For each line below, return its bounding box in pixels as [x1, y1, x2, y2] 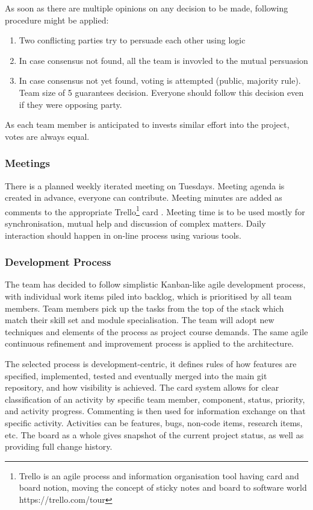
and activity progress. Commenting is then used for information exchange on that [5, 405, 306, 417]
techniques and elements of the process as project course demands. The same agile [5, 325, 308, 338]
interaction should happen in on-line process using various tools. [5, 228, 242, 241]
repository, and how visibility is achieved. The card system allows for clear [5, 381, 279, 394]
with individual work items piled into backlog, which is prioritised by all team [5, 290, 292, 302]
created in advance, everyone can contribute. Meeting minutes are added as [5, 191, 282, 204]
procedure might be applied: [5, 13, 109, 26]
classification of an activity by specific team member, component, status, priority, [5, 392, 305, 405]
